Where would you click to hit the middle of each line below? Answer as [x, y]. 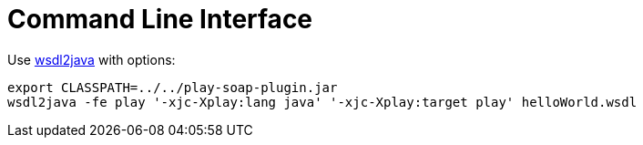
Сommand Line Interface [160, 19]
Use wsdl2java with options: [92, 59]
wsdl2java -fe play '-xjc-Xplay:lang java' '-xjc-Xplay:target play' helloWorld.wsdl [322, 102]
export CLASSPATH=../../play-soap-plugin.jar [173, 87]
